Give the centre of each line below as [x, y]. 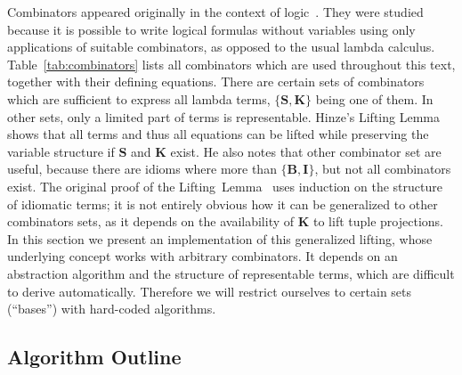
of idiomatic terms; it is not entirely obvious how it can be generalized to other [223, 204]
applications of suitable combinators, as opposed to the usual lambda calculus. [221, 47]
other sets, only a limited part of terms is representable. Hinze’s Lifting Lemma [223, 116]
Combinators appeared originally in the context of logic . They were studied [215, 12]
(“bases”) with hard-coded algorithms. [112, 309]
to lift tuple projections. [378, 221]
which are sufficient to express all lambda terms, [139, 98]
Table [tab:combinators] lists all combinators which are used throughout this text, [231, 64]
